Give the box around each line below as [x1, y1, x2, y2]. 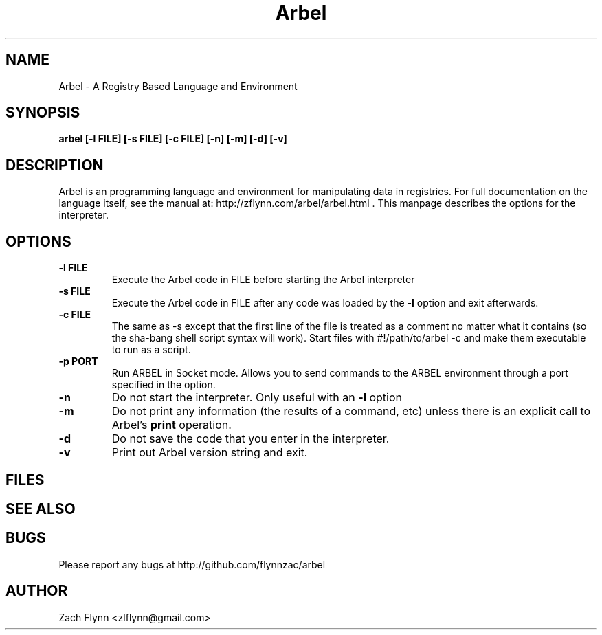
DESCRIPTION [5, 156, 104, 174]
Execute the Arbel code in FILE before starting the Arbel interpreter [111, 274, 415, 286]
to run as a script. [111, 344, 191, 356]
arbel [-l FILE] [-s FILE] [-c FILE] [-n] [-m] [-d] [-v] [58, 133, 287, 145]
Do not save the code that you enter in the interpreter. [111, 432, 390, 446]
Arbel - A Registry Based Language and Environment [58, 80, 298, 92]
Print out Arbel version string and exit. [111, 445, 308, 460]
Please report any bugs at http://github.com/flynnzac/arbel [58, 558, 326, 570]
